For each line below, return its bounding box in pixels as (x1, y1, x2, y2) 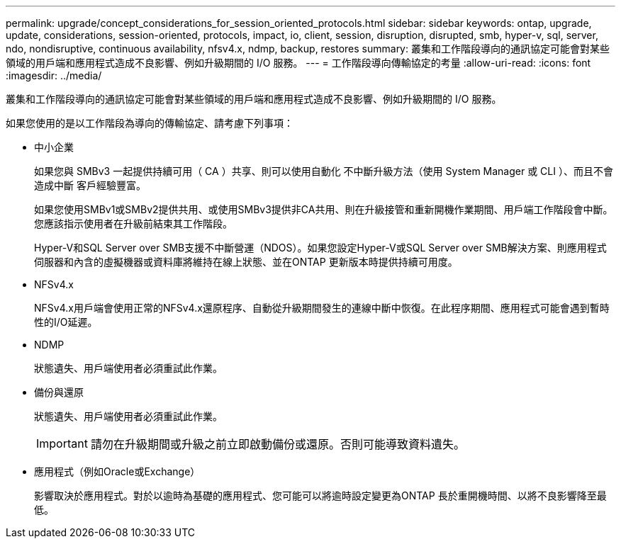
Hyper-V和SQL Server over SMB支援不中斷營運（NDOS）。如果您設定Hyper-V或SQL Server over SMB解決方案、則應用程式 (34, 242, 607, 254)
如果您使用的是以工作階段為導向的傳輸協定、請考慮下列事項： (6, 117, 293, 129)
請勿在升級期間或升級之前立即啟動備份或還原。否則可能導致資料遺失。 (90, 437, 465, 451)
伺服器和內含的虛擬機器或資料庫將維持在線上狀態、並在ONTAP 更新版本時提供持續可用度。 (34, 256, 458, 268)
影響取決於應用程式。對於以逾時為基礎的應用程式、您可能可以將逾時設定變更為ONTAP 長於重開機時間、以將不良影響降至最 (34, 489, 607, 501)
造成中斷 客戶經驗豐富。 (34, 179, 146, 191)
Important (36, 436, 88, 450)
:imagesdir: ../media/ (6, 69, 102, 81)
